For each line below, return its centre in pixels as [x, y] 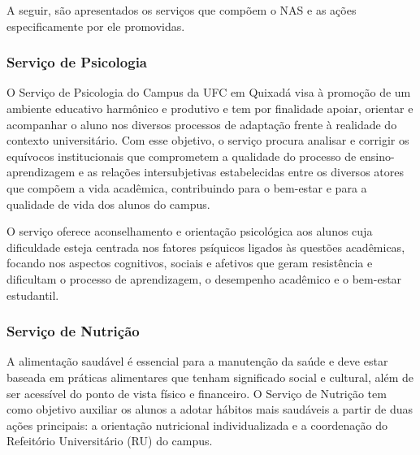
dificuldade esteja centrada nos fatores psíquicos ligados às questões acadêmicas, [206, 247]
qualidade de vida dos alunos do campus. [108, 204]
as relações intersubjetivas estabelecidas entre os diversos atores [245, 172]
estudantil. [33, 295]
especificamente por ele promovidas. [96, 26]
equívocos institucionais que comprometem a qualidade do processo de [182, 156]
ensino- [377, 156]
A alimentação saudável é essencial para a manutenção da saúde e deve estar [197, 361]
